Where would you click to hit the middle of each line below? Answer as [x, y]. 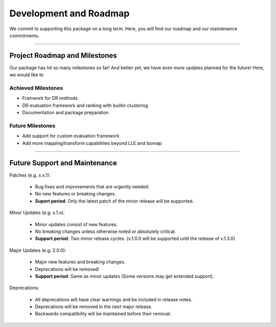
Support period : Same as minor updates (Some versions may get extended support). [124, 276]
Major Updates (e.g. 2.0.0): [38, 250]
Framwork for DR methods [50, 98]
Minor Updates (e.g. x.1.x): [37, 213]
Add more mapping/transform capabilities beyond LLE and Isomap [92, 143]
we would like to [27, 75]
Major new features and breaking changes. [80, 262]
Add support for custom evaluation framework [71, 136]
